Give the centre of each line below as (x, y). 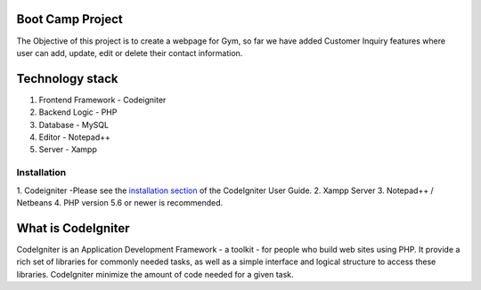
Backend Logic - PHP (78, 112)
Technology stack (68, 79)
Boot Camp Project (70, 19)
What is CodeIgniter (73, 228)
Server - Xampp (68, 149)
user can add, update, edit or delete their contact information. (130, 52)
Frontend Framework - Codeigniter (102, 100)
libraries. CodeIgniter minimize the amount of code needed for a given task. (155, 274)
